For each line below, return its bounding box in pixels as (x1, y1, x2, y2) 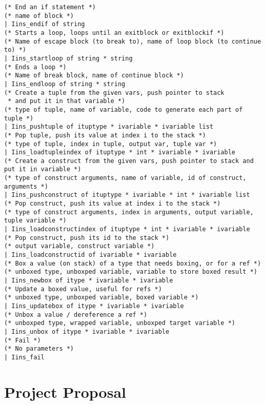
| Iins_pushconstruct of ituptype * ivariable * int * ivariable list (4, 191, 250, 199)
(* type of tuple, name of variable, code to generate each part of (4, 106, 243, 113)
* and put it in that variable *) (8, 97, 126, 105)
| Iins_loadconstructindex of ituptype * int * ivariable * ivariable (4, 226, 250, 233)
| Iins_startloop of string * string (4, 54, 133, 62)
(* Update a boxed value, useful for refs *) (4, 285, 162, 293)
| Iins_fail (4, 353, 45, 361)
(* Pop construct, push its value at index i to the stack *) (4, 200, 221, 208)
